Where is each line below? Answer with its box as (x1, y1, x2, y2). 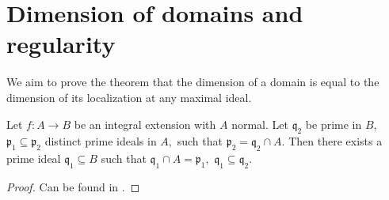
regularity (6, 28, 116, 60)
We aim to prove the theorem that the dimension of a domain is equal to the (6, 74, 379, 90)
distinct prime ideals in (44, 133, 157, 149)
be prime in (305, 115, 362, 132)
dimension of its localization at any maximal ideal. (6, 89, 252, 105)
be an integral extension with (74, 115, 216, 132)
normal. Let (231, 115, 288, 132)
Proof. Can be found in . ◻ (6, 178, 140, 194)
